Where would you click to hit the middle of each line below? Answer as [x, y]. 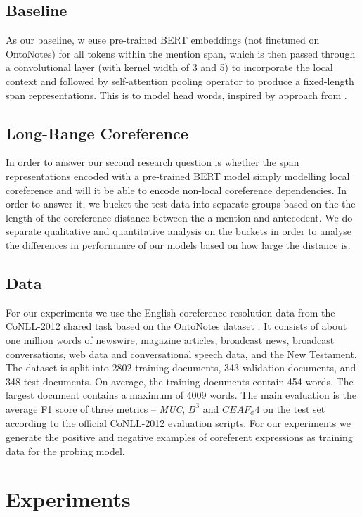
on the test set [294, 408]
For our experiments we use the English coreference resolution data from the [170, 312]
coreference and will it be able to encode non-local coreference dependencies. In [176, 190]
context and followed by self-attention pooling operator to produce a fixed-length [180, 81]
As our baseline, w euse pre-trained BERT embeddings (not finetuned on [163, 40]
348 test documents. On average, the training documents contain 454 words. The [180, 381]
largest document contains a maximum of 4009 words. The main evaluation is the [181, 395]
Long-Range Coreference [97, 133]
